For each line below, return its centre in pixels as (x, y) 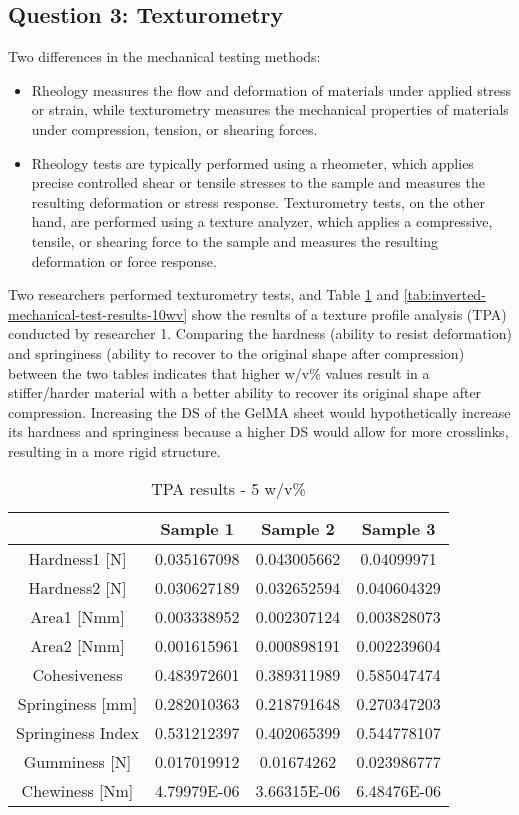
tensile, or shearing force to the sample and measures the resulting (235, 240)
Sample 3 (398, 529)
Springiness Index (77, 733)
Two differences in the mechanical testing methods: (164, 56)
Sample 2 (298, 529)
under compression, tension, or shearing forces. (174, 128)
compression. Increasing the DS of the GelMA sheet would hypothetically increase (259, 411)
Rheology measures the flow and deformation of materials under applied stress (271, 89)
